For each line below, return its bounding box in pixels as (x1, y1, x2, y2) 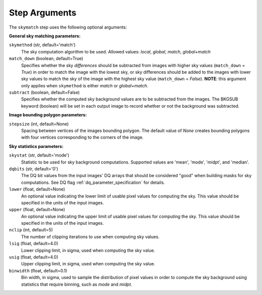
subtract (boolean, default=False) (9, 90, 80, 96)
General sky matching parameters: (9, 33, 81, 39)
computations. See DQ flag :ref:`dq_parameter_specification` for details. (21, 180, 165, 185)
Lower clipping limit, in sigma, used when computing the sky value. (21, 247, 155, 253)
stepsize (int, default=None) (9, 121, 69, 127)
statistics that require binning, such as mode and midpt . (21, 281, 132, 287)
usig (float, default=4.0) (9, 254, 58, 260)
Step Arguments (9, 7, 77, 18)
